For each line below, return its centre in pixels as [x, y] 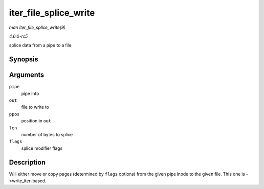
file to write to [35, 107]
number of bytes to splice [47, 134]
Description [27, 162]
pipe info [30, 94]
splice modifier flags [42, 148]
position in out [36, 121]
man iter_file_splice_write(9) [37, 27]
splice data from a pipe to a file [40, 45]
